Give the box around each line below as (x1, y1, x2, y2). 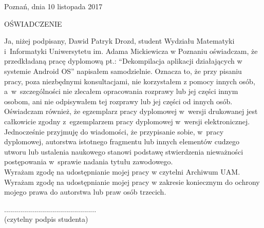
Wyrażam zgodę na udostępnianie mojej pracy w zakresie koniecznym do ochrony (4, 176, 260, 187)
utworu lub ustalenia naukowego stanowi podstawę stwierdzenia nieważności (4, 146, 243, 157)
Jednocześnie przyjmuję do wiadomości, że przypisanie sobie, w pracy (4, 126, 224, 137)
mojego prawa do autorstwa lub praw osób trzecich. (4, 186, 166, 197)
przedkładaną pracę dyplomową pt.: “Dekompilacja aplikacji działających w (4, 55, 242, 66)
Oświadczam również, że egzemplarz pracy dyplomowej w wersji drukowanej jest (4, 106, 258, 117)
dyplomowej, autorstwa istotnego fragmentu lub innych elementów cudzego (4, 136, 239, 147)
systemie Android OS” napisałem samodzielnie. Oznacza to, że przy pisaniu (4, 65, 242, 76)
